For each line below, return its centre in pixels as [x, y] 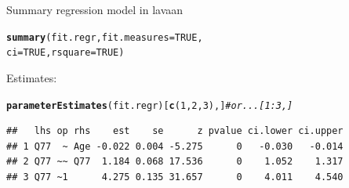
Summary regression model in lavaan [95, 9]
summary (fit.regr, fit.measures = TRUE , [105, 37]
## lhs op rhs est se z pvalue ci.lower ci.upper [175, 131]
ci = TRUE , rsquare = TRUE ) [65, 53]
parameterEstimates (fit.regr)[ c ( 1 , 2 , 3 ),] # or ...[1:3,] [150, 105]
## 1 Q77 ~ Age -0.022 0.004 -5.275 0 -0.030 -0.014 [175, 146]
